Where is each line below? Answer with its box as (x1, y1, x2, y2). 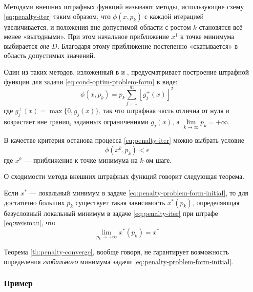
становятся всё (199, 21, 243, 32)
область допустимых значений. (4, 50, 96, 60)
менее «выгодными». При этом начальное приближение (4, 31, 169, 41)
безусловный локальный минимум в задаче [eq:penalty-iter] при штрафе (4, 208, 218, 218)
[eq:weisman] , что (4, 217, 56, 228)
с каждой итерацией (144, 11, 204, 21)
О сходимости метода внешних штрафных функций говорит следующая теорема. (4, 171, 245, 181)
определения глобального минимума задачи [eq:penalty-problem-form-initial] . (4, 256, 233, 266)
